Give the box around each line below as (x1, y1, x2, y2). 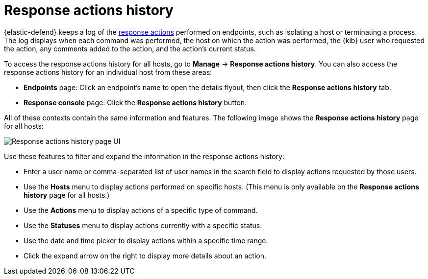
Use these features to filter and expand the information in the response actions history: (4, 152, 284, 161)
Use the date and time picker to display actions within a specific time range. (24, 236, 268, 245)
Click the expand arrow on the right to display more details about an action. (24, 251, 267, 260)
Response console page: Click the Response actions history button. (24, 98, 247, 107)
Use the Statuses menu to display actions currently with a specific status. (24, 221, 262, 230)
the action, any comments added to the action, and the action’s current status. (4, 44, 256, 53)
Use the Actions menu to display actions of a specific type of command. (24, 206, 258, 214)
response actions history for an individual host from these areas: (4, 68, 212, 76)
